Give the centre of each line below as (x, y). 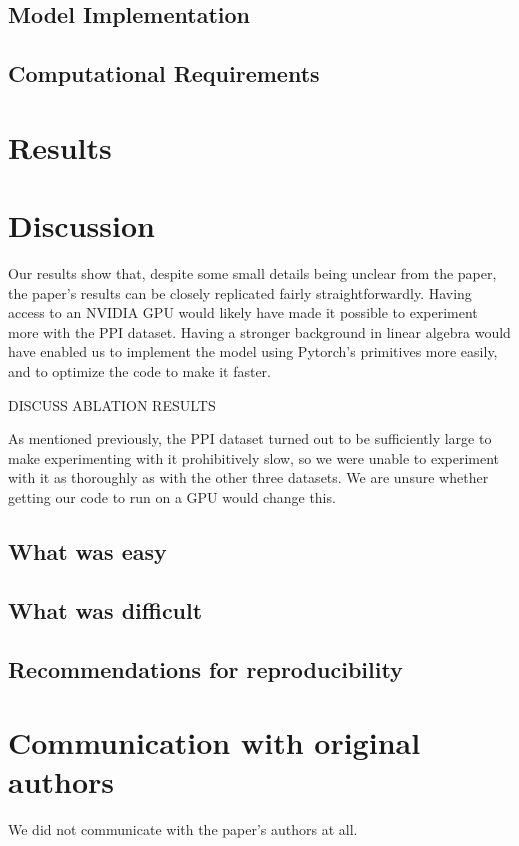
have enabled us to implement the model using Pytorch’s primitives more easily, (253, 351)
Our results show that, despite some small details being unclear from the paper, (252, 273)
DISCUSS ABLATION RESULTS (112, 404)
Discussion (81, 225)
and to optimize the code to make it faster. (139, 371)
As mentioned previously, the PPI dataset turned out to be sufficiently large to (250, 438)
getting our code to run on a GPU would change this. (172, 497)
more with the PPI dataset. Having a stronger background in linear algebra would (259, 331)
